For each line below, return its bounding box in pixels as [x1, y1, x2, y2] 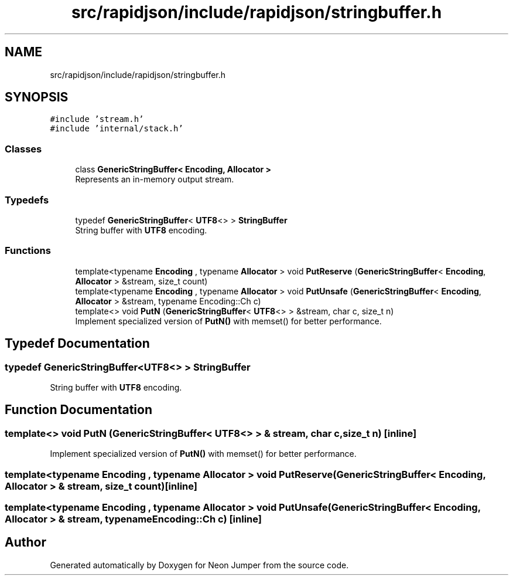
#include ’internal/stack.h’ [50, 124, 183, 134]
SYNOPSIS [5, 90, 69, 105]
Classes [5, 143, 42, 155]
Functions [5, 245, 51, 257]
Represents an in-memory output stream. [75, 174, 234, 185]
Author [5, 535, 46, 550]
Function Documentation [5, 402, 152, 418]
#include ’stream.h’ [50, 114, 144, 124]
